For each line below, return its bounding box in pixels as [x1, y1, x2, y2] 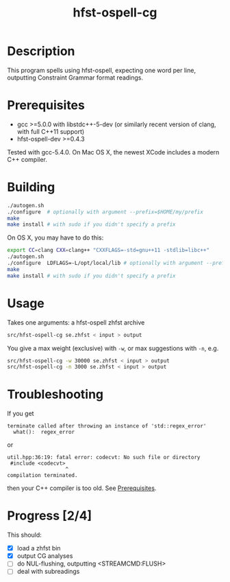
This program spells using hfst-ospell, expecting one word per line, [7, 66, 196, 74]
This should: [7, 531, 42, 539]
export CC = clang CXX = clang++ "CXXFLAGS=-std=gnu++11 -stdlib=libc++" [7, 247, 210, 254]
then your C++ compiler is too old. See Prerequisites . [7, 484, 157, 492]
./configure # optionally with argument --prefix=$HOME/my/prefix [7, 208, 204, 216]
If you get [7, 410, 34, 418]
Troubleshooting [7, 386, 104, 402]
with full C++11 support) [16, 127, 85, 135]
